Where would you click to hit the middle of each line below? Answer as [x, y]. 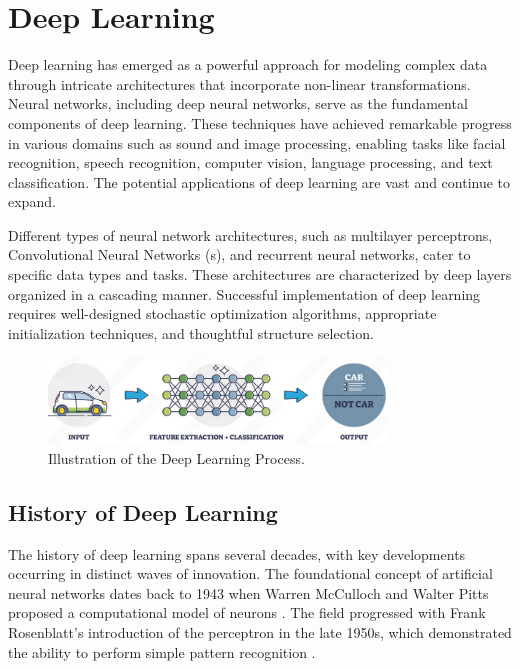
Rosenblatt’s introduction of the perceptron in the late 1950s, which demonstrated [260, 632]
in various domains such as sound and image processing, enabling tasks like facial [257, 142]
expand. [32, 201]
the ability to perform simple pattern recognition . [162, 651]
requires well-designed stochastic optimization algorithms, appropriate [222, 313]
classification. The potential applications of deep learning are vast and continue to [259, 181]
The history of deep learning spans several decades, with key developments [237, 553]
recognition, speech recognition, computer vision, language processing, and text [250, 162]
